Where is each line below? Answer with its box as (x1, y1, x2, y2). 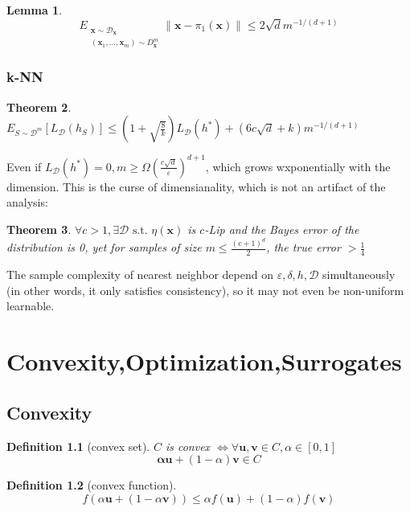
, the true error (266, 239, 341, 256)
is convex (165, 437, 211, 454)
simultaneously (322, 266, 396, 283)
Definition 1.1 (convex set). (6, 437, 150, 454)
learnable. (6, 297, 55, 314)
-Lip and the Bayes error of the (204, 220, 359, 237)
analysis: (6, 194, 48, 211)
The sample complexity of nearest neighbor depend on (6, 266, 273, 283)
